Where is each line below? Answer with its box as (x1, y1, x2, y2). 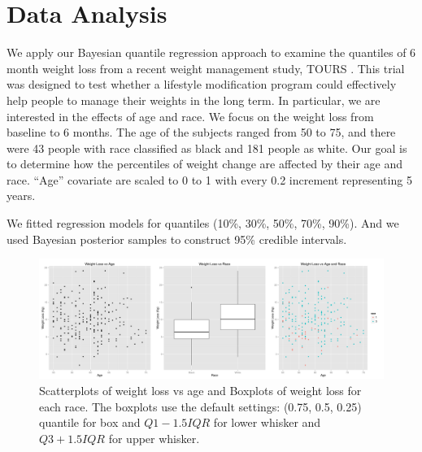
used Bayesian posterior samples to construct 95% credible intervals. (7, 230, 347, 247)
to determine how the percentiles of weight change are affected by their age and (7, 155, 403, 172)
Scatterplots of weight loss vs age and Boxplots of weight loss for (39, 382, 362, 399)
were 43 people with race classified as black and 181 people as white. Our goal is (7, 139, 407, 156)
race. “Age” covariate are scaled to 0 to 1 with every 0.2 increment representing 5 (7, 171, 412, 188)
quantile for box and (39, 414, 141, 431)
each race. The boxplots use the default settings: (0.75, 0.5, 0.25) (39, 398, 362, 415)
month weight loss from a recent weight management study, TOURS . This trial (7, 59, 405, 76)
